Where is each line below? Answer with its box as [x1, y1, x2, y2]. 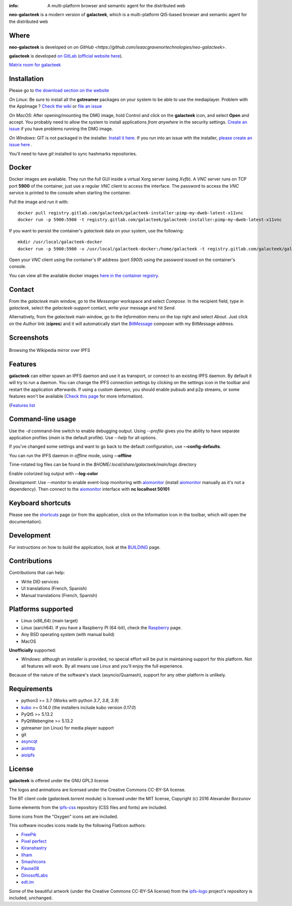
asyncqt [21, 738, 37, 744]
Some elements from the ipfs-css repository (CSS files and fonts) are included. [9, 805, 167, 810]
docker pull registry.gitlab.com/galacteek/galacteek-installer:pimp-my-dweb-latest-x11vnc [18, 210, 243, 215]
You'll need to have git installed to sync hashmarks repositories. [9, 151, 137, 156]
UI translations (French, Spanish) [21, 585, 87, 592]
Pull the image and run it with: [9, 199, 69, 205]
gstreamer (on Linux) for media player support [21, 725, 114, 731]
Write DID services [21, 578, 59, 584]
